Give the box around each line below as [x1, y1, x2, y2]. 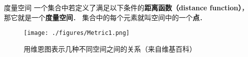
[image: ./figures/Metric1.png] [24, 29, 130, 37]
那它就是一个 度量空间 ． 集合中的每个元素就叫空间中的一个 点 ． [4, 12, 207, 22]
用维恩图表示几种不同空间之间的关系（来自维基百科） [24, 43, 196, 54]
